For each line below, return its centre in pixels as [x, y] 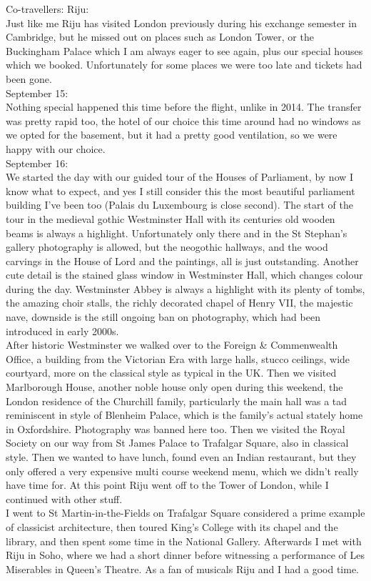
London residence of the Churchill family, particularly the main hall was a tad [177, 401]
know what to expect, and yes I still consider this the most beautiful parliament [181, 190]
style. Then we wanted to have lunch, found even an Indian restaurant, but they [181, 457]
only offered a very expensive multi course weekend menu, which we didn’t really [182, 471]
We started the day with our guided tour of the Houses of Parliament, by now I [180, 177]
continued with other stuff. [64, 498]
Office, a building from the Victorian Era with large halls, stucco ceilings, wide [178, 358]
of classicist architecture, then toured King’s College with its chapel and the [172, 526]
